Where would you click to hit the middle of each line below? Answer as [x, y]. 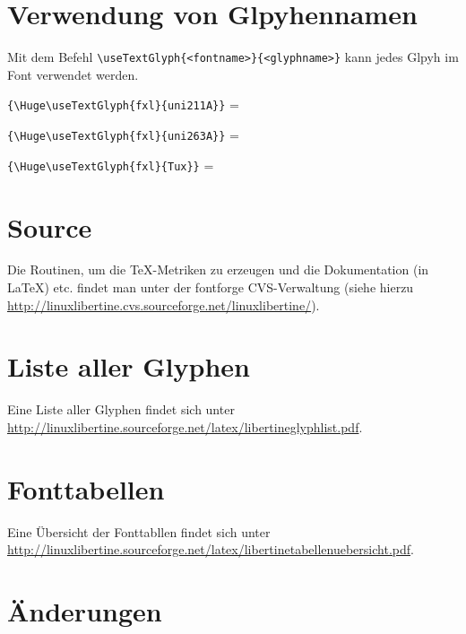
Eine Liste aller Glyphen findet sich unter [121, 409]
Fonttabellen [86, 488]
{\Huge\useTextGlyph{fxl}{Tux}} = [111, 165]
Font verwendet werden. [73, 74]
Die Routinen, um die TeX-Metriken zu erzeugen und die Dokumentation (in [218, 269]
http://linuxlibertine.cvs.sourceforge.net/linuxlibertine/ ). [164, 304]
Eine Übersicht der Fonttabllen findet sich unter [139, 531]
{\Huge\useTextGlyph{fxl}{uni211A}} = [123, 104]
